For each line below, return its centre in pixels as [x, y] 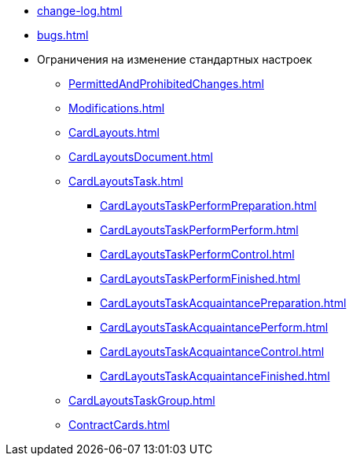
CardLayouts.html [114, 132]
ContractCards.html [119, 425]
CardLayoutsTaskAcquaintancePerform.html [214, 327]
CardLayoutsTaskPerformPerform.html [199, 230]
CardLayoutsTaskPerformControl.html [197, 254]
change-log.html [80, 11]
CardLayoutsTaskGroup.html [142, 400]
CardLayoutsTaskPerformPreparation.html [208, 205]
